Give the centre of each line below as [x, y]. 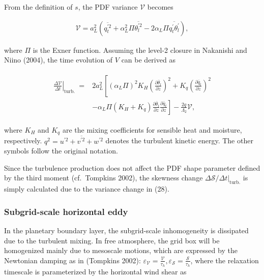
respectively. [23, 141]
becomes [160, 7]
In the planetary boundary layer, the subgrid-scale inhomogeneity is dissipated [126, 230]
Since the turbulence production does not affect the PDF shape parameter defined [132, 167]
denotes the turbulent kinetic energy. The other [179, 141]
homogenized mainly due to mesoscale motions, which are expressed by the [121, 250]
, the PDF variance [108, 7]
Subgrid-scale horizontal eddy [66, 211]
